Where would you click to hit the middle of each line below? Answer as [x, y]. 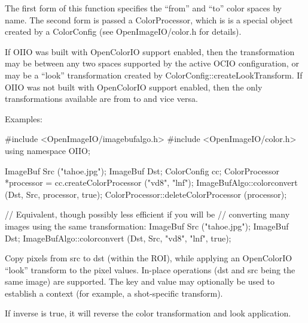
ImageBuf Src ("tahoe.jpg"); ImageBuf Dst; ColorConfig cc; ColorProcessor [142, 170]
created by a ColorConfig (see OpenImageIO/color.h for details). [123, 31]
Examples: [24, 118]
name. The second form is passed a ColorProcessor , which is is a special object [149, 19]
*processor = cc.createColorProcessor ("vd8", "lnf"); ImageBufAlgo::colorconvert [151, 182]
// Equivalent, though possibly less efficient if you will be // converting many [147, 214]
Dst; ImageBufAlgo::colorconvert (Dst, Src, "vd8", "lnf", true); [118, 238]
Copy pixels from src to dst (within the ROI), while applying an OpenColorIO [149, 258]
